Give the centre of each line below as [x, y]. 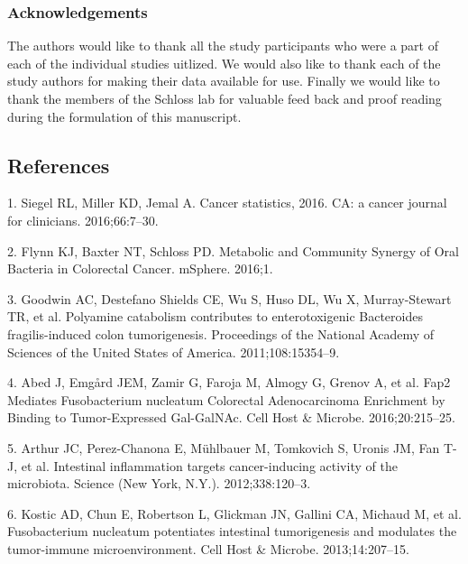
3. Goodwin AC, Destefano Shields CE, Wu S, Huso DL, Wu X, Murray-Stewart [229, 298]
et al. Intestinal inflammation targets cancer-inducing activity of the [209, 465]
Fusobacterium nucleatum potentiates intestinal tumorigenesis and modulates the [232, 531]
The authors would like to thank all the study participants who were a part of [223, 46]
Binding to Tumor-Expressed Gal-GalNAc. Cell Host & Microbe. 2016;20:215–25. [231, 417]
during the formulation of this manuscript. [124, 116]
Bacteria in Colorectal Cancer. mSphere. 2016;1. [140, 268]
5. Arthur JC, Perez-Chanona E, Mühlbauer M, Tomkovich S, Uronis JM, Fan [224, 447]
